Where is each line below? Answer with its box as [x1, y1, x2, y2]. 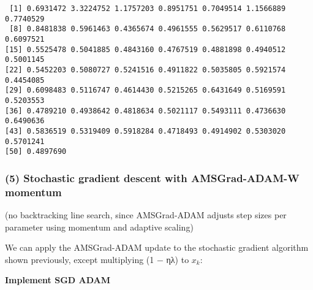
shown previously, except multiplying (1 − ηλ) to [5, 253, 189, 265]
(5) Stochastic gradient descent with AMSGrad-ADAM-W [5, 170, 300, 185]
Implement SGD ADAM [5, 273, 111, 286]
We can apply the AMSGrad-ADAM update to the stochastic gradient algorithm [5, 241, 309, 254]
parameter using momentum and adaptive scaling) [5, 220, 194, 233]
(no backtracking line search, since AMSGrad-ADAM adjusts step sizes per [5, 208, 287, 221]
